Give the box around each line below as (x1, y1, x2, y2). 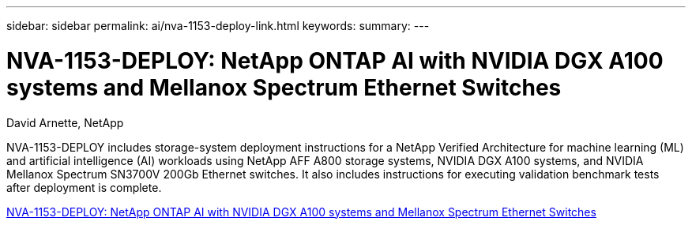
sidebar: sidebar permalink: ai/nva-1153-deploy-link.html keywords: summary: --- (6, 19, 430, 32)
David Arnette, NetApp (6, 115, 124, 129)
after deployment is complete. (6, 180, 162, 194)
